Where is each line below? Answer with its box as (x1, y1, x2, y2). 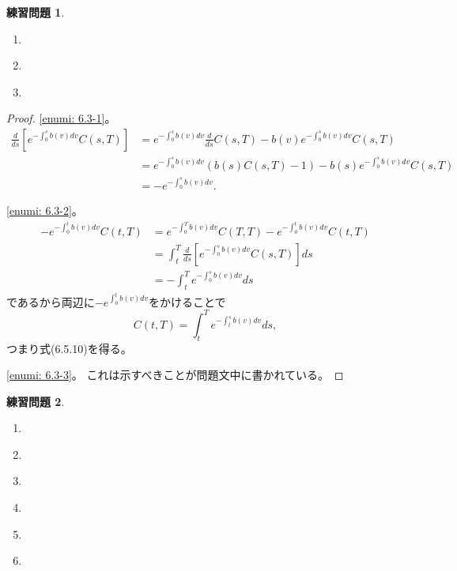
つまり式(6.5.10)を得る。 (6, 340, 132, 356)
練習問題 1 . (6, 4, 65, 20)
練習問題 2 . (6, 393, 65, 409)
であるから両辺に (6, 293, 95, 310)
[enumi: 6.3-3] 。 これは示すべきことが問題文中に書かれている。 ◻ (6, 366, 344, 383)
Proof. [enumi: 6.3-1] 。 (6, 110, 116, 126)
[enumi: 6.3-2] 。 (6, 202, 83, 219)
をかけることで (148, 293, 226, 310)
